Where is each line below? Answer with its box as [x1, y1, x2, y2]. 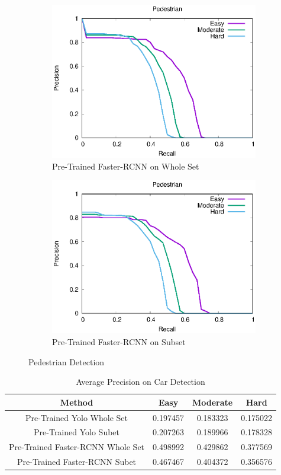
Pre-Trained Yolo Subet [34, 426, 120, 438]
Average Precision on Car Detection [76, 375, 205, 388]
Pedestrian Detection [28, 355, 105, 368]
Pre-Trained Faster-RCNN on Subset [52, 335, 186, 348]
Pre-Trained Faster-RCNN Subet [17, 455, 137, 468]
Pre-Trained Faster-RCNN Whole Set [9, 441, 145, 453]
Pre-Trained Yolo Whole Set [25, 411, 128, 423]
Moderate [192, 396, 233, 408]
